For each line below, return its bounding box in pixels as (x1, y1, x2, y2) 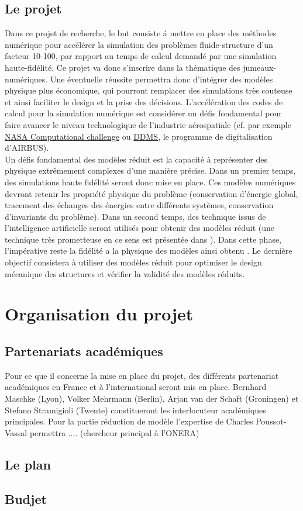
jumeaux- (243, 61, 276, 73)
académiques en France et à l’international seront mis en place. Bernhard (5, 381, 267, 393)
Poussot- (256, 415, 287, 427)
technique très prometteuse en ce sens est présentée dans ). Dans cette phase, (5, 233, 282, 245)
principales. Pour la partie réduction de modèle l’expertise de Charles (5, 415, 253, 427)
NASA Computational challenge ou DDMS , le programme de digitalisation (5, 130, 273, 142)
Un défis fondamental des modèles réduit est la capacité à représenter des (5, 153, 267, 165)
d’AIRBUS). (5, 141, 49, 154)
